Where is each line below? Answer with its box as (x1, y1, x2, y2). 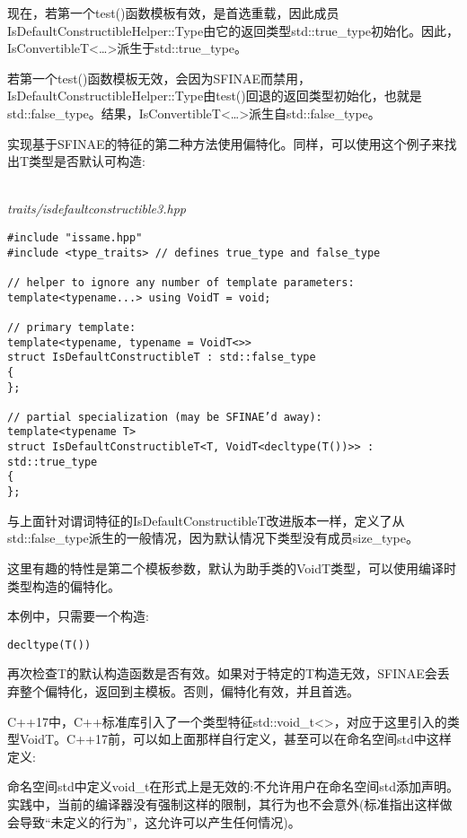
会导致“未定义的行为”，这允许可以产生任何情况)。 (7, 812, 301, 831)
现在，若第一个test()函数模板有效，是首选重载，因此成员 (7, 4, 339, 22)
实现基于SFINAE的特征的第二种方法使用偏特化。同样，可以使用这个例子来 (7, 134, 445, 153)
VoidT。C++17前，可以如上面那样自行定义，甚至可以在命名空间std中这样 (19, 729, 452, 748)
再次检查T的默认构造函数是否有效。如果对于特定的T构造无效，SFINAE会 (7, 664, 437, 683)
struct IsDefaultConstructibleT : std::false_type (7, 351, 316, 364)
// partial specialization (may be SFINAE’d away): (7, 410, 322, 423)
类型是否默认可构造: (29, 152, 145, 170)
